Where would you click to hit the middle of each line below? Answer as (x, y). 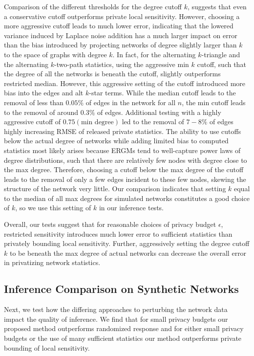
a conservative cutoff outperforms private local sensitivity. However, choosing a (122, 16)
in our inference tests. (131, 208)
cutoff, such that (222, 64)
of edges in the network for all (131, 102)
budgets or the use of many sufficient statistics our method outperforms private (123, 338)
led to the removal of (153, 122)
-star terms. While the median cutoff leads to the (162, 93)
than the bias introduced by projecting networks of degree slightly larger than (120, 45)
